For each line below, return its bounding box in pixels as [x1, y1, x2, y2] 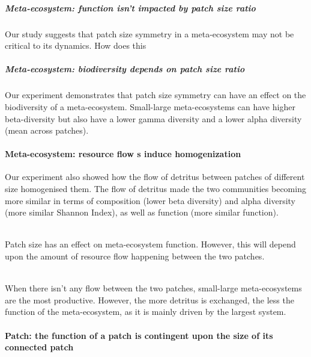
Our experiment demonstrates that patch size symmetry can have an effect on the [5, 88, 306, 101]
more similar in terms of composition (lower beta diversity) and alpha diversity [5, 194, 296, 206]
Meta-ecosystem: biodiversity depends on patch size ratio [5, 63, 245, 75]
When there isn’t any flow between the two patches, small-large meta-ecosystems [5, 282, 302, 294]
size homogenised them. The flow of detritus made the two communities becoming [5, 182, 306, 195]
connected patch [5, 341, 74, 353]
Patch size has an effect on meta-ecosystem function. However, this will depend [5, 238, 296, 250]
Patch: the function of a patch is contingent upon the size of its [5, 329, 273, 341]
